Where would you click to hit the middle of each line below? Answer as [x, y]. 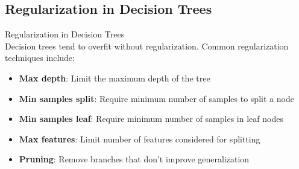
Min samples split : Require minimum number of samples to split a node [156, 98]
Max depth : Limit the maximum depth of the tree [115, 78]
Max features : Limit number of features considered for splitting [140, 139]
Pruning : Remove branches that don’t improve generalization [134, 159]
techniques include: [40, 58]
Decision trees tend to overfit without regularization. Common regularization [147, 46]
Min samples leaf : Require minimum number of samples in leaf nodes [151, 119]
